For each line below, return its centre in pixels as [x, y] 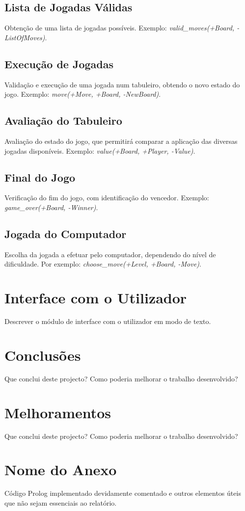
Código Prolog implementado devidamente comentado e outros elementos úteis [123, 493]
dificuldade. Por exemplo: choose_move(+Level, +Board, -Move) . [103, 264]
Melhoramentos [58, 412]
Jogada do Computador [66, 233]
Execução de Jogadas [59, 64]
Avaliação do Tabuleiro [63, 121]
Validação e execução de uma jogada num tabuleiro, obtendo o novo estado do [122, 84]
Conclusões [43, 355]
